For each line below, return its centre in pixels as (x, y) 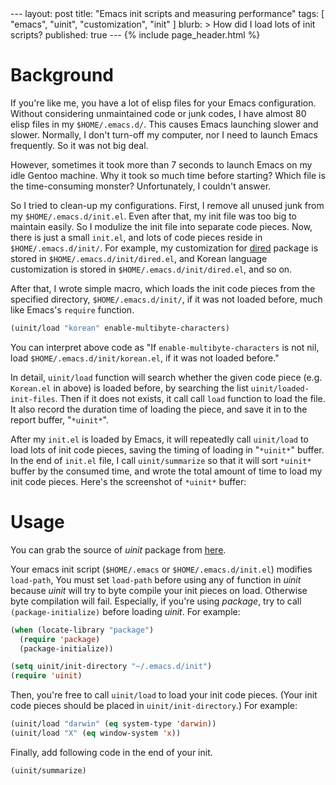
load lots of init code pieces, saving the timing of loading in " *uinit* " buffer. (167, 449)
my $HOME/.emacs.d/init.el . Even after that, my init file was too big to (154, 216)
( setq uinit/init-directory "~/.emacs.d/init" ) (111, 667)
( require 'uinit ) (46, 676)
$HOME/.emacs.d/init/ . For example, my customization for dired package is (164, 248)
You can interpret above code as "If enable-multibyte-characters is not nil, (165, 347)
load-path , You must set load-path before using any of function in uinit (156, 579)
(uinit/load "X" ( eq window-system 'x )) (96, 733)
